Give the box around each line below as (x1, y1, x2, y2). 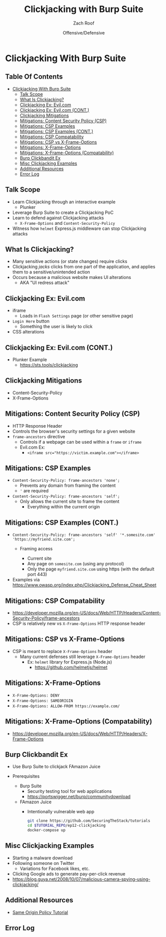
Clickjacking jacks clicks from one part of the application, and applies (12, 264, 156, 270)
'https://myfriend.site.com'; (12, 537, 76, 542)
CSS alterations (12, 329, 45, 335)
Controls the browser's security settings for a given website (12, 428, 136, 434)
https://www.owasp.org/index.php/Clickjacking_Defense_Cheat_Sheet (12, 582, 157, 588)
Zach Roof (73, 20, 95, 26)
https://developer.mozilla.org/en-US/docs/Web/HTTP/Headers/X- (12, 730, 148, 737)
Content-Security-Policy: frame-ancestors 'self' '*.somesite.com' (12, 532, 156, 538)
